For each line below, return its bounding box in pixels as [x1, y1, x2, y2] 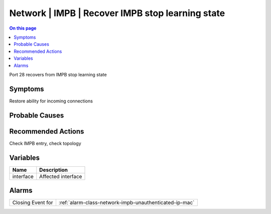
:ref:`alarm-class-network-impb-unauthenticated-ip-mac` [58, 199, 195, 206]
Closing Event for [12, 199, 53, 206]
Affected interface [39, 173, 82, 180]
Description [39, 166, 68, 173]
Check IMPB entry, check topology [9, 140, 81, 146]
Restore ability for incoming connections [9, 98, 93, 104]
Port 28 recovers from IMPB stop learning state [9, 71, 107, 77]
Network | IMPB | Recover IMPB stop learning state [9, 8, 225, 19]
